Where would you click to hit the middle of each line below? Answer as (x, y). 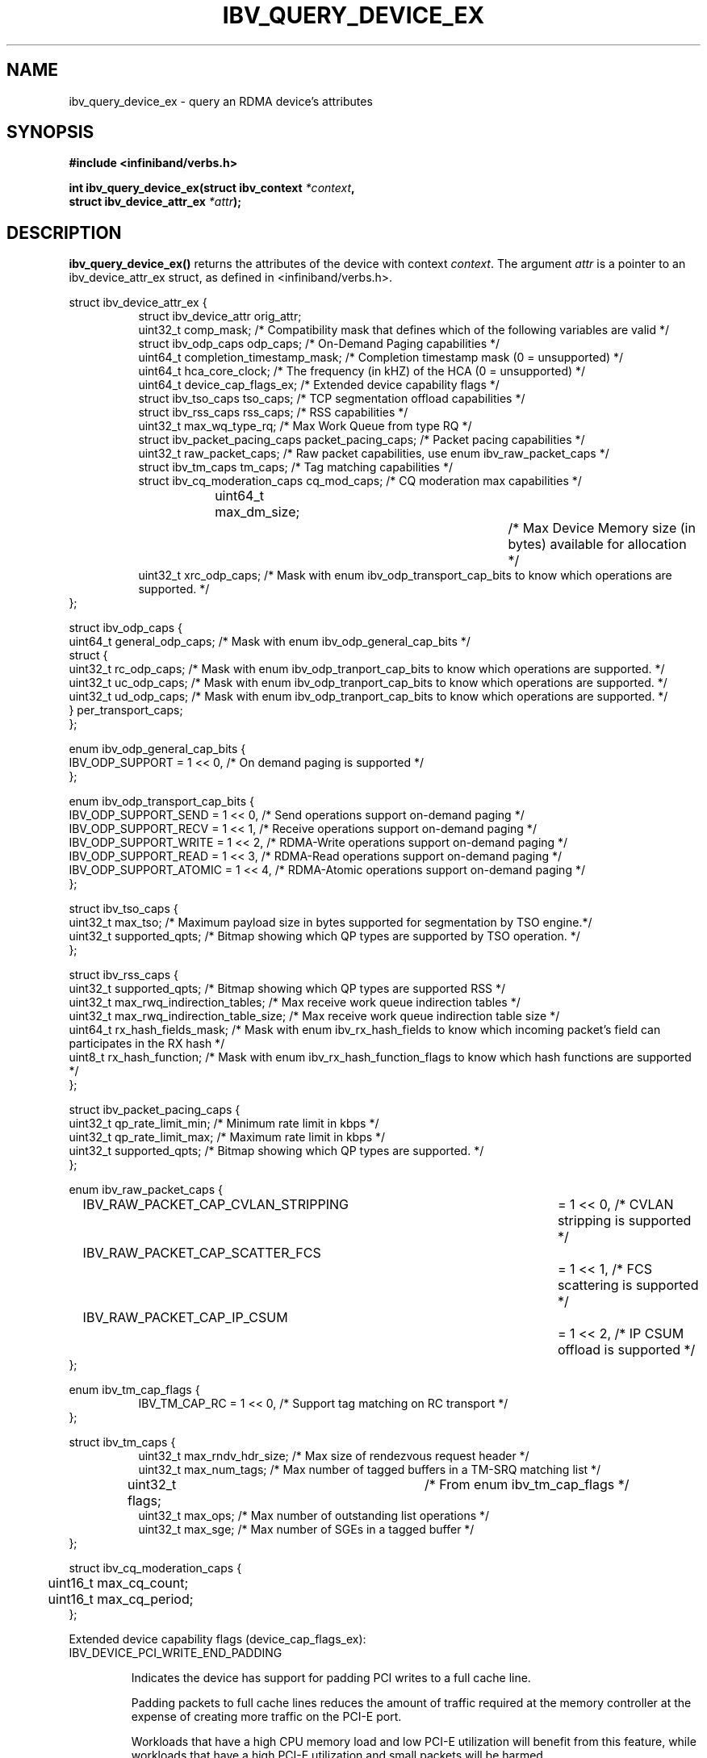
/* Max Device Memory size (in (602, 528)
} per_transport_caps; (126, 710)
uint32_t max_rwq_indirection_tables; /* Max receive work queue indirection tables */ (295, 1002)
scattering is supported (628, 1285)
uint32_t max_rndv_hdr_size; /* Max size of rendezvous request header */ (334, 1456)
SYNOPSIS (50, 132)
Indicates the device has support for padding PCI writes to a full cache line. (331, 1678)
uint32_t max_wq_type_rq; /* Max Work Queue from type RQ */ (305, 426)
